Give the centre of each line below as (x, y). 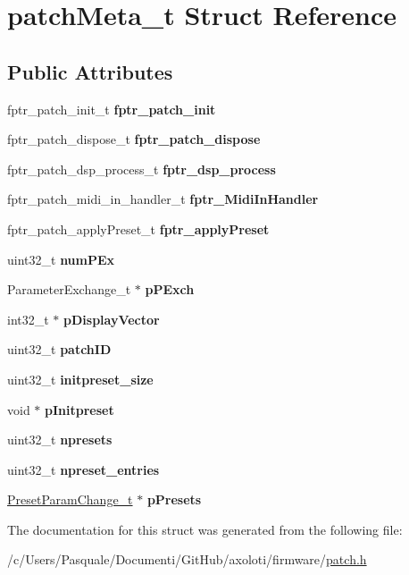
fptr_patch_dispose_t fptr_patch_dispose (134, 139)
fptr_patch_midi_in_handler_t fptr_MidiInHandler (163, 199)
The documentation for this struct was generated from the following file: (205, 529)
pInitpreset (79, 409)
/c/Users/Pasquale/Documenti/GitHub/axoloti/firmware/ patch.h (187, 559)
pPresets (174, 499)
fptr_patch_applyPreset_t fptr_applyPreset (138, 228)
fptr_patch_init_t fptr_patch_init (112, 109)
